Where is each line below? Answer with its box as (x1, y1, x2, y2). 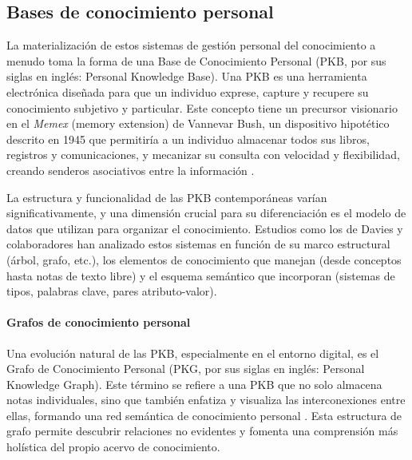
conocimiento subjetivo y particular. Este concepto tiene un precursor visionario (6, 99, 398, 116)
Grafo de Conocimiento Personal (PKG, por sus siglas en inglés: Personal (6, 360, 365, 377)
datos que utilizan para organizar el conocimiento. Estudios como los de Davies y (6, 220, 403, 236)
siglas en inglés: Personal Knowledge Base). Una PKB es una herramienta (6, 68, 367, 85)
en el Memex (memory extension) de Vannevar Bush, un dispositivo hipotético (6, 115, 390, 132)
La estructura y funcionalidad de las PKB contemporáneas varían (6, 188, 327, 205)
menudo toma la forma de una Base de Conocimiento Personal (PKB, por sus (6, 52, 386, 69)
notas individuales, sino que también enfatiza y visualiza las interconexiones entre (6, 391, 406, 408)
